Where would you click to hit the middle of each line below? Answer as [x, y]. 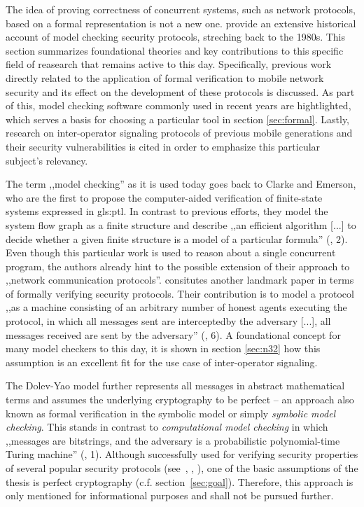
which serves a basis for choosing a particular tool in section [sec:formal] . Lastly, [177, 119]
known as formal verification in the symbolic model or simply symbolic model [171, 413]
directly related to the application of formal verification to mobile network [165, 77]
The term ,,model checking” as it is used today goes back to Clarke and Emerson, [181, 184]
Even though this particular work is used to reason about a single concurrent [171, 252]
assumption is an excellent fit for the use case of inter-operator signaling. [162, 362]
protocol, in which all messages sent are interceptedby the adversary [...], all [168, 321]
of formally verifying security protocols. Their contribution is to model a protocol [180, 293]
